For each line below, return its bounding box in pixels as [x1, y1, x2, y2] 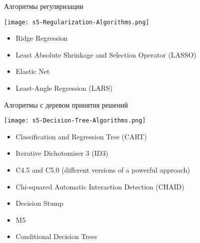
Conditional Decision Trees [15, 231, 98, 242]
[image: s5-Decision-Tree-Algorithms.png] [4, 117, 146, 124]
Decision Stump [15, 198, 64, 208]
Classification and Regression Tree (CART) [15, 131, 147, 141]
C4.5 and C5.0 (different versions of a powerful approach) [15, 165, 190, 175]
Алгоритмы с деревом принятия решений [4, 99, 128, 110]
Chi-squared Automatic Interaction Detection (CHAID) [15, 181, 185, 191]
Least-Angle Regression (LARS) [15, 83, 113, 93]
